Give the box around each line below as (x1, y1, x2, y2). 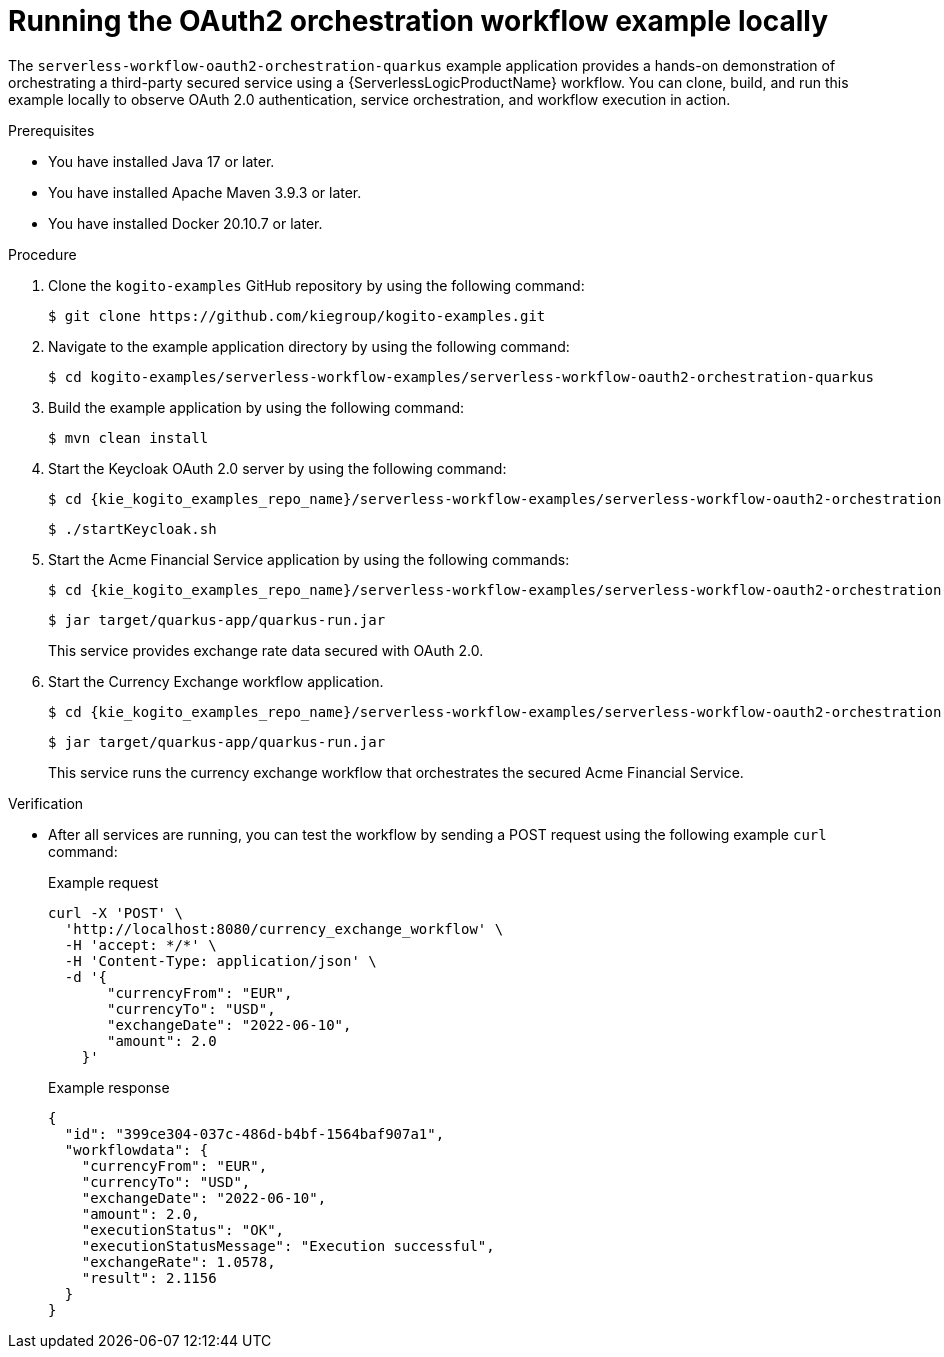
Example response (48, 1078, 170, 1096)
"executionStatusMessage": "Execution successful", (81, 1237, 495, 1254)
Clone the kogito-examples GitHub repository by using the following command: (48, 276, 585, 294)
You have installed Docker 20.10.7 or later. (48, 214, 323, 232)
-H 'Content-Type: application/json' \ (64, 952, 377, 969)
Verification (8, 794, 84, 812)
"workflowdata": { (64, 1141, 209, 1158)
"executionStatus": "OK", (81, 1221, 285, 1238)
